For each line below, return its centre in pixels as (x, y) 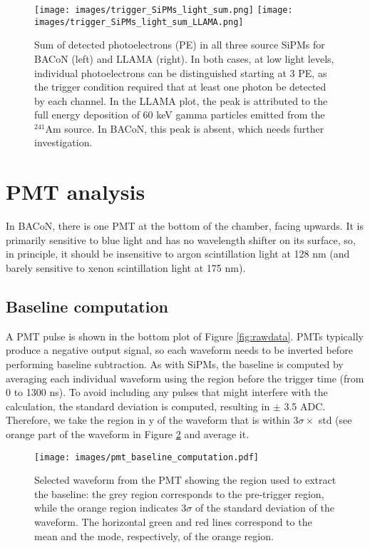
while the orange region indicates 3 (111, 508)
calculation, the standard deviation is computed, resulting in (138, 406)
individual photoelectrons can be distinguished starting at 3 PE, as (181, 72)
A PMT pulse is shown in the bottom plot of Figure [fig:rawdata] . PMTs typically (185, 336)
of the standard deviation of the (264, 508)
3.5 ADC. (305, 406)
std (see (335, 420)
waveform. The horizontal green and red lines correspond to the (173, 521)
